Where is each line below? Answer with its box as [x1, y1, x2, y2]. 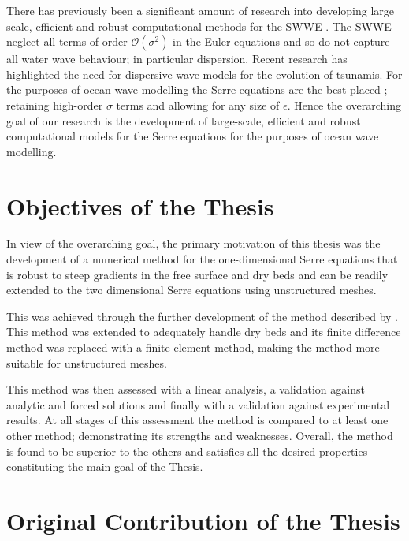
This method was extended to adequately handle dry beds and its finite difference [6, 323, 401, 340]
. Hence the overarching [287, 96, 402, 113]
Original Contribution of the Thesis [6, 504, 400, 536]
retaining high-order [6, 96, 103, 113]
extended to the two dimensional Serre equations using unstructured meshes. [6, 282, 377, 298]
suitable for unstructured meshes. [6, 354, 167, 371]
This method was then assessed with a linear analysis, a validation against [6, 381, 365, 397]
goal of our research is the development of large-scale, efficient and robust [6, 112, 361, 129]
